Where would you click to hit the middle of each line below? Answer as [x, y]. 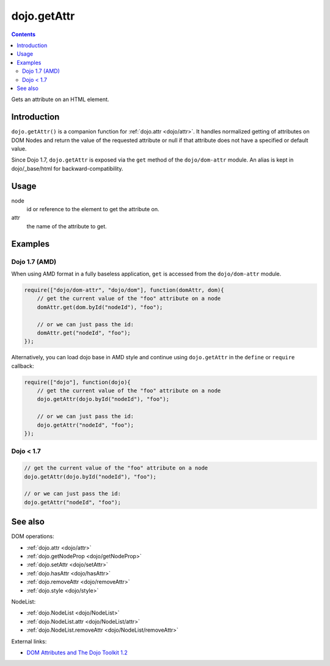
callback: [23, 366]
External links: [29, 641]
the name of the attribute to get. [67, 226]
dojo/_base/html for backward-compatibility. [67, 168]
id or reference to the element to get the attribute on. [93, 209]
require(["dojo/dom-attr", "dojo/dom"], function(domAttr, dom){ [124, 290]
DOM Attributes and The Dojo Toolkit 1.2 [77, 653]
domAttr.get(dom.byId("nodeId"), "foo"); [100, 307]
